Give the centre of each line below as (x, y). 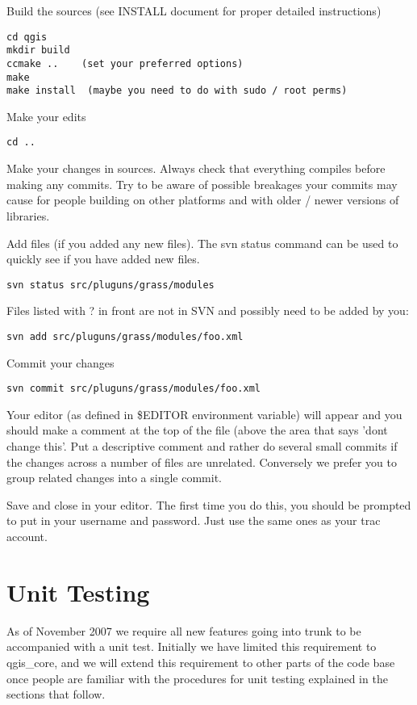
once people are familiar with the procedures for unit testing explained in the (197, 678)
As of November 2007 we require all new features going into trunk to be (184, 630)
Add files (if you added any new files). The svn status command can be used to (202, 243)
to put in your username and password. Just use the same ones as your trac (194, 520)
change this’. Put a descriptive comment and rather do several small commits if (202, 446)
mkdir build (38, 50)
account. (27, 536)
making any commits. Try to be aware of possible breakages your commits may (202, 184)
